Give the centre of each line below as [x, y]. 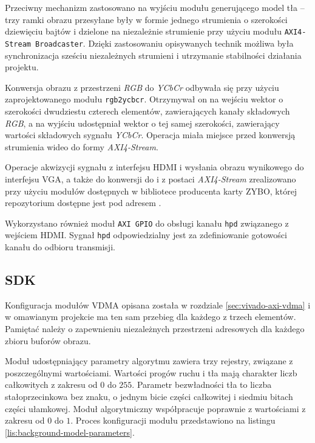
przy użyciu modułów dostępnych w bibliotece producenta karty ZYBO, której [151, 191]
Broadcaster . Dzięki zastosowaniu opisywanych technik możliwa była [164, 43]
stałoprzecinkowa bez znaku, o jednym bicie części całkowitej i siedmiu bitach [149, 396]
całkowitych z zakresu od [51, 385]
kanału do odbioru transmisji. [60, 247]
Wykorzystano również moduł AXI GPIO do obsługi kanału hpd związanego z [147, 223]
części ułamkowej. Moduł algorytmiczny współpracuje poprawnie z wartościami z [155, 408]
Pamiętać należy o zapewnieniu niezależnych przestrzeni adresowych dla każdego [155, 328]
